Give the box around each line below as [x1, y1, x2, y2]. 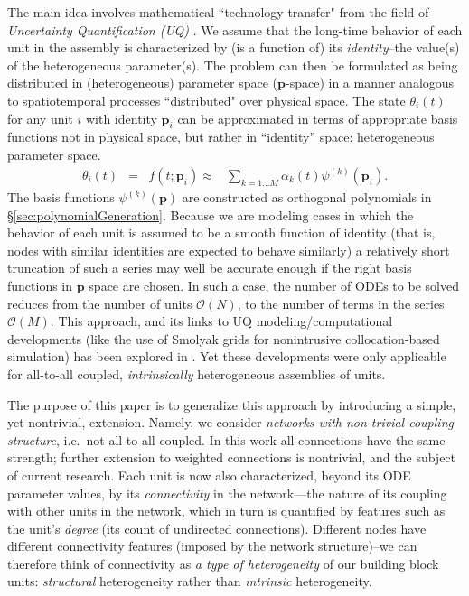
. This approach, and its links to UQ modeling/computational [50, 312, 393, 331]
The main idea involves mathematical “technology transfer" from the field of [7, 3, 429, 21]
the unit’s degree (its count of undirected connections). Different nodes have [7, 518, 427, 537]
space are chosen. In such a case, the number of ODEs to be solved [89, 275, 459, 294]
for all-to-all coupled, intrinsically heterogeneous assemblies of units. [7, 364, 386, 383]
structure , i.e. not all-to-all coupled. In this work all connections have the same [7, 430, 446, 449]
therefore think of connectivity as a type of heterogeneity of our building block [7, 554, 439, 573]
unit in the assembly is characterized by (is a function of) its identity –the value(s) [7, 38, 460, 57]
